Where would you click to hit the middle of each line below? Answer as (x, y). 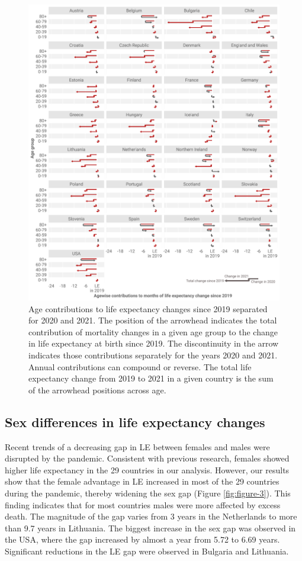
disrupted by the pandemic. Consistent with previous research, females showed (147, 458)
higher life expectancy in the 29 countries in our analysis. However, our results (147, 469)
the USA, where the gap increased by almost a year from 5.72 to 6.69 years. (142, 539)
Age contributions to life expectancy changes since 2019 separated (148, 308)
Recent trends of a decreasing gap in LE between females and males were (137, 446)
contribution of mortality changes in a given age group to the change (153, 331)
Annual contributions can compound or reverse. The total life (140, 366)
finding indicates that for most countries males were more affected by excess (143, 504)
